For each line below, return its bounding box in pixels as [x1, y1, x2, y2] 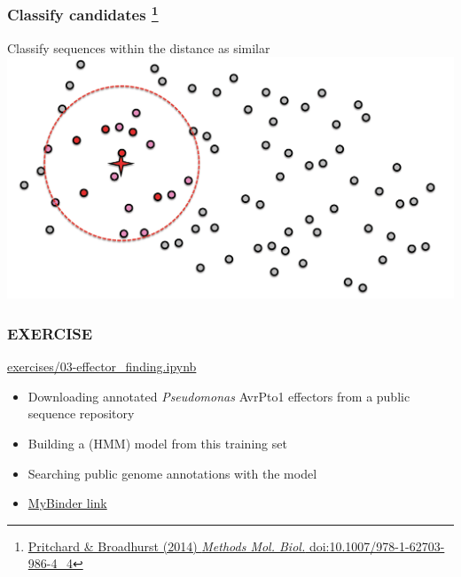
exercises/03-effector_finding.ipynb [7, 357, 197, 376]
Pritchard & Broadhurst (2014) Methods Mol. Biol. [27, 536, 306, 555]
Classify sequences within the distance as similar [7, 38, 270, 57]
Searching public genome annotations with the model [27, 464, 317, 482]
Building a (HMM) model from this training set [27, 434, 287, 453]
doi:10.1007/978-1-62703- [309, 536, 445, 555]
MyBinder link [27, 494, 107, 512]
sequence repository [27, 404, 135, 423]
